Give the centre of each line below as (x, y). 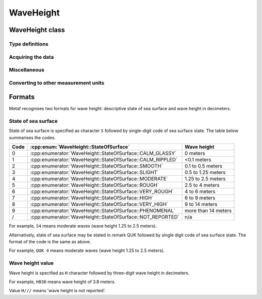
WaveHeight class (37, 30)
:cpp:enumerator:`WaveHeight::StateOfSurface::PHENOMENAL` (103, 211)
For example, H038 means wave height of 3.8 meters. (62, 282)
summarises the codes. (32, 137)
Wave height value (31, 263)
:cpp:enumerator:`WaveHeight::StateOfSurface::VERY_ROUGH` (102, 192)
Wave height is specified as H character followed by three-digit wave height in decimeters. (99, 273)
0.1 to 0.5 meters (204, 166)
